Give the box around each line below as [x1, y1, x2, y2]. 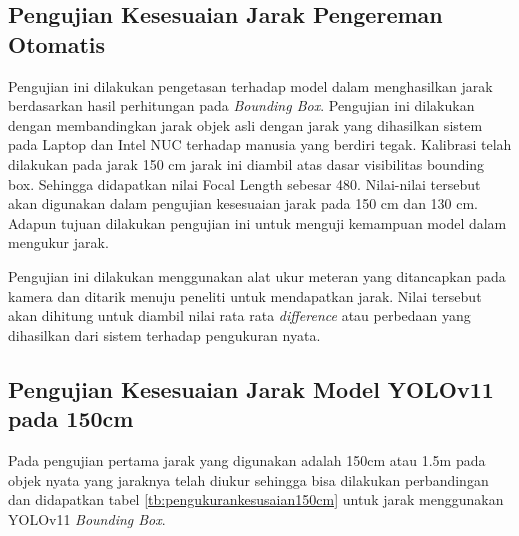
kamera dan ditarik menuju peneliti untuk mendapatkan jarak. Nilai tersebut [8, 285, 482, 306]
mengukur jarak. [8, 232, 109, 253]
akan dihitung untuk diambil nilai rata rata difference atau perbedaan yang [8, 305, 471, 326]
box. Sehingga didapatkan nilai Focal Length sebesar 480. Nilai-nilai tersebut [8, 173, 481, 194]
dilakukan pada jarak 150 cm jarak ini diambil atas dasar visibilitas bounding [8, 153, 485, 174]
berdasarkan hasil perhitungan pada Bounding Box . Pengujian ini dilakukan [8, 95, 475, 116]
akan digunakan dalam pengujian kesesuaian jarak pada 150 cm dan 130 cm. [8, 193, 479, 214]
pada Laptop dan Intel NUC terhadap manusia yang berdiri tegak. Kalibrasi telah [8, 134, 512, 155]
